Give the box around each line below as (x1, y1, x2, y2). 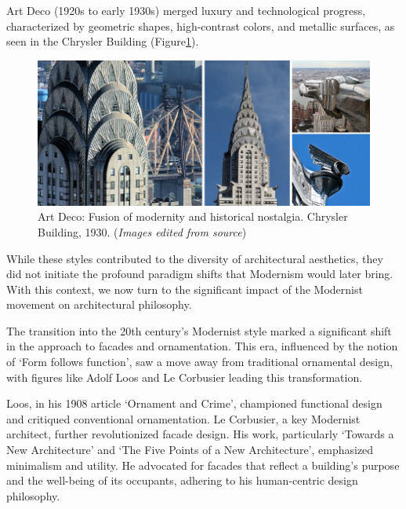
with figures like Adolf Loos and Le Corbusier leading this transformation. (6, 368, 363, 385)
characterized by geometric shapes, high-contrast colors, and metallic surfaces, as (6, 17, 395, 34)
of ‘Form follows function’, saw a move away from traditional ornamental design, (6, 353, 393, 370)
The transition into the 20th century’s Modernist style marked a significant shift (6, 322, 392, 339)
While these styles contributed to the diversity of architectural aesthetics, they (6, 250, 383, 266)
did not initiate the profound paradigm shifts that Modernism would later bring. (6, 265, 393, 282)
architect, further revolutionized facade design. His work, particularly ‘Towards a (6, 426, 394, 442)
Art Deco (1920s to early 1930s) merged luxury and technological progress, (6, 2, 366, 18)
